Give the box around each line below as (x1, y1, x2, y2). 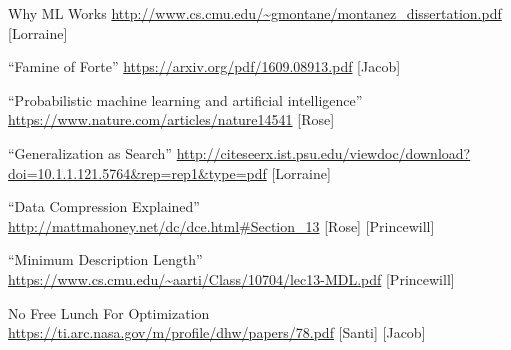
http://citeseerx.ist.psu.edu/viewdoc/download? (176, 142, 471, 163)
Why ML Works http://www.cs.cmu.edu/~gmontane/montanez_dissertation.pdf (8, 3, 502, 23)
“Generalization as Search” (8, 142, 172, 163)
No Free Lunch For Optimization (8, 302, 210, 323)
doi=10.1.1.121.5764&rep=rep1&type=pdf (8, 162, 267, 183)
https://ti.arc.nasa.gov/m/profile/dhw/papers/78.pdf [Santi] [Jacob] (8, 322, 426, 343)
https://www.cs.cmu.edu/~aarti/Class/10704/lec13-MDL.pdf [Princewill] (8, 268, 455, 289)
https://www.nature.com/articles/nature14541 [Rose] (8, 109, 335, 130)
